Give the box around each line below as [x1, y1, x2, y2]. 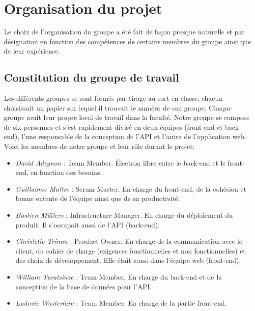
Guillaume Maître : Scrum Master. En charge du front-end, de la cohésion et [15, 183, 247, 194]
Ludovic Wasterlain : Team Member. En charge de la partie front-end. [15, 298, 227, 308]
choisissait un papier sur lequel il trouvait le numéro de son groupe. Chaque [4, 102, 232, 113]
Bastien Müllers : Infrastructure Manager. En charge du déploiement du [15, 210, 233, 220]
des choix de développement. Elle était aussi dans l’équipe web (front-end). [15, 255, 241, 265]
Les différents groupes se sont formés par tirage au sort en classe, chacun [4, 93, 223, 103]
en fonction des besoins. [30, 167, 102, 177]
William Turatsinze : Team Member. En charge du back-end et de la [15, 272, 222, 282]
